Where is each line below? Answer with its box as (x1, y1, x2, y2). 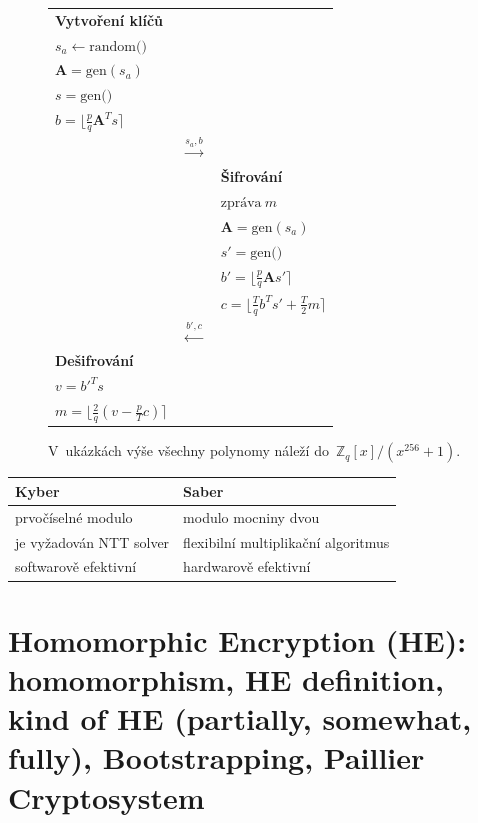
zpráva (220, 196, 262, 211)
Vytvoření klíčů (55, 9, 163, 30)
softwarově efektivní (15, 556, 137, 577)
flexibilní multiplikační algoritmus (183, 531, 390, 552)
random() (89, 39, 147, 54)
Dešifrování (55, 350, 134, 371)
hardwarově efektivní (183, 556, 311, 577)
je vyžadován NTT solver (15, 531, 170, 552)
